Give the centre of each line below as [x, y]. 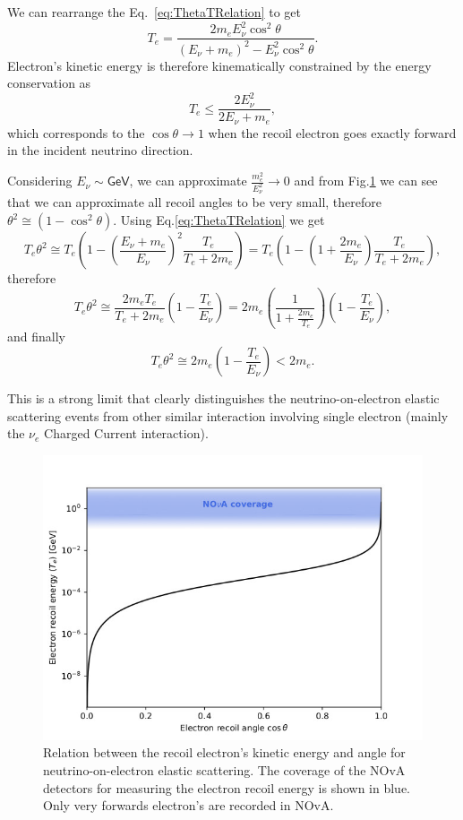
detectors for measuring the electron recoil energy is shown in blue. [227, 787]
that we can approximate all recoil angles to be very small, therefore [194, 202]
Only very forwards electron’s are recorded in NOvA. [189, 805]
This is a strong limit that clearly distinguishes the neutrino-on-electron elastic [223, 398]
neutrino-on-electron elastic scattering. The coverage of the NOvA [224, 770]
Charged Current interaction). [126, 433]
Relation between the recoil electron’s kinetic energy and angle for [224, 752]
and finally [36, 337]
